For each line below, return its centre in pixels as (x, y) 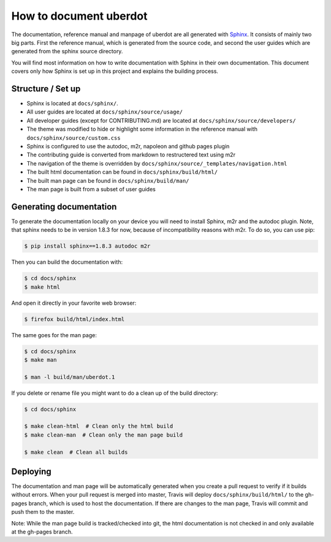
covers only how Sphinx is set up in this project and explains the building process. (115, 71)
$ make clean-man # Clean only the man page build (104, 435)
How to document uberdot (79, 16)
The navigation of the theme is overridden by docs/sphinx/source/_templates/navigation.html (157, 163)
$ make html (42, 287)
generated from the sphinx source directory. (67, 52)
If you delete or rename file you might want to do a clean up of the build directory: (115, 393)
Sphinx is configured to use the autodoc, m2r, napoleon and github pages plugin (128, 146)
